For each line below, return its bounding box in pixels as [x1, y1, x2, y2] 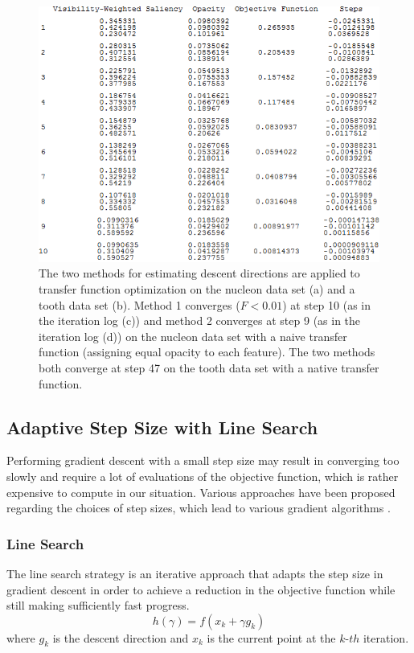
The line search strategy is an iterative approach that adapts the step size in [6, 565, 383, 581]
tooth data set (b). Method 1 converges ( [39, 296, 240, 313]
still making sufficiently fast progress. [6, 597, 190, 614]
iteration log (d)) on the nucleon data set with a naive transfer [39, 327, 347, 344]
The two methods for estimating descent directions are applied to [39, 265, 360, 281]
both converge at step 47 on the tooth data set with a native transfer [39, 359, 379, 376]
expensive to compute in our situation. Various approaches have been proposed [6, 483, 396, 500]
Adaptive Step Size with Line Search [6, 414, 318, 439]
